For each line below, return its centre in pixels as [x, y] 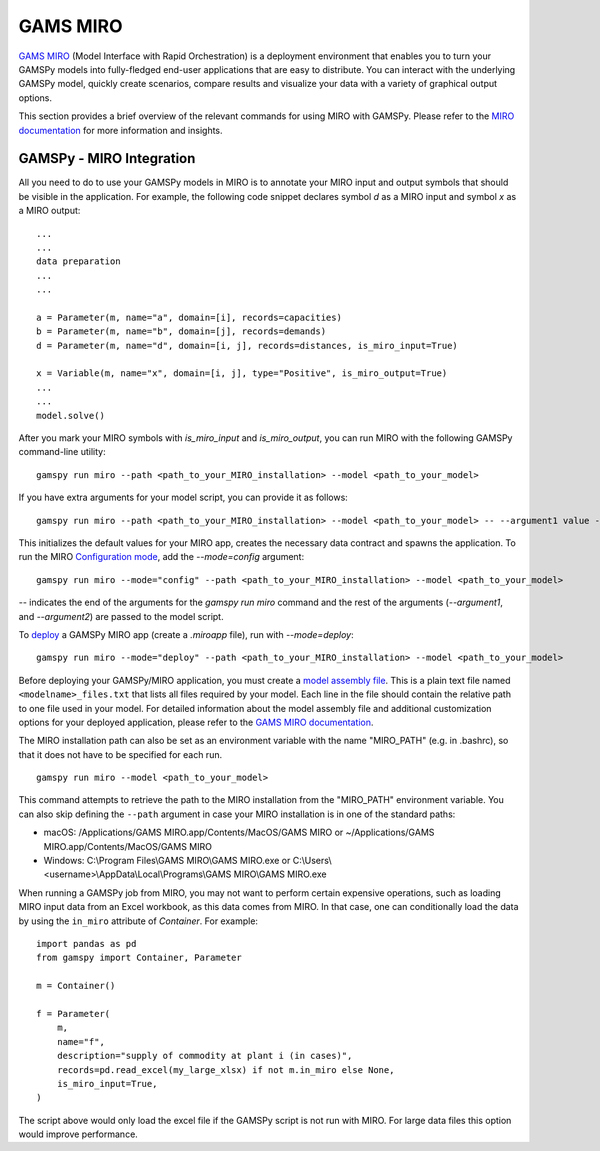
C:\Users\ [312, 861]
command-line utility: [62, 452]
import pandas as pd [86, 943]
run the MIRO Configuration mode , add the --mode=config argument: [161, 557]
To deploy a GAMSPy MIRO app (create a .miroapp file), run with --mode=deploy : [186, 634]
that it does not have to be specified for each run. [120, 754]
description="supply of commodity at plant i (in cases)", [204, 1056]
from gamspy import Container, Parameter [139, 958]
